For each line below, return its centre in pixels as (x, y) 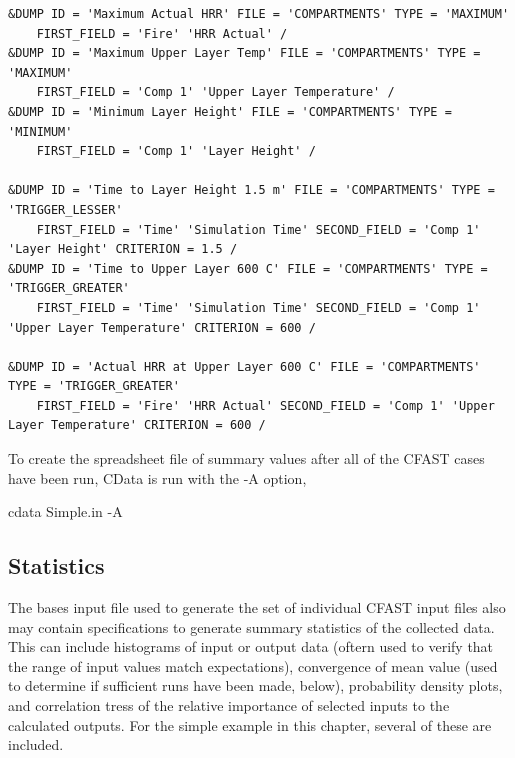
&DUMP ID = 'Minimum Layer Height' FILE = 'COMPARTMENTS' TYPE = (230, 111)
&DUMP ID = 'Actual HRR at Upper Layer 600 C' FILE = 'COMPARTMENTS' (244, 366)
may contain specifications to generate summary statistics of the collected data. (251, 626)
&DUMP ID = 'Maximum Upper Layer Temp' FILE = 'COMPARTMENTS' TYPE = (244, 53)
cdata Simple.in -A (65, 511)
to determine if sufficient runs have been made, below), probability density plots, (255, 685)
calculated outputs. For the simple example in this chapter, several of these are (250, 724)
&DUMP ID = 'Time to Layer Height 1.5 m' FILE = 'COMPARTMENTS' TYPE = (251, 190)
